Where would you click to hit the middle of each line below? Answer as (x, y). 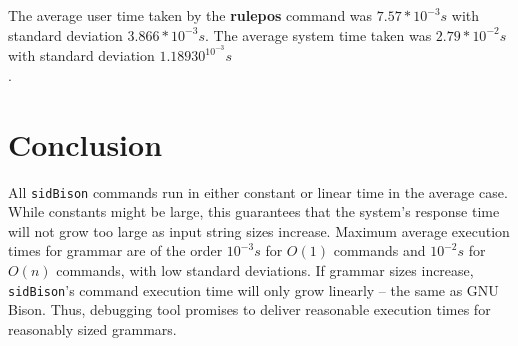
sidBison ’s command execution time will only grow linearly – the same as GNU (253, 289)
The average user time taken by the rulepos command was (190, 15)
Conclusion (85, 143)
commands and (379, 250)
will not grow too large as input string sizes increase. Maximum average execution (259, 230)
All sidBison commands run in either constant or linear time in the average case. (258, 191)
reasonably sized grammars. (92, 328)
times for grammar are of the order (115, 250)
